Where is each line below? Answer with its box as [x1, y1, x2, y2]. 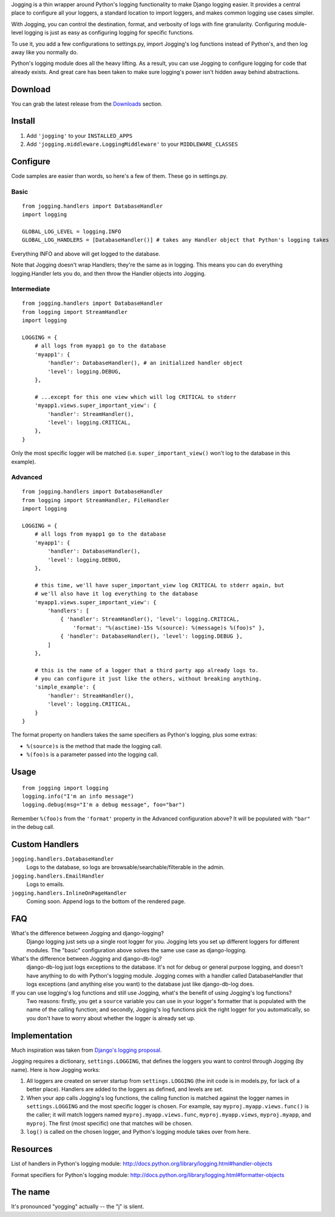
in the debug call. [11, 823, 55, 831]
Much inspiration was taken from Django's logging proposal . [11, 1046, 162, 1054]
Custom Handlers [11, 839, 79, 850]
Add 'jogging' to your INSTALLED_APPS [26, 132, 133, 139]
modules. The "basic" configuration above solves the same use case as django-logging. [26, 946, 247, 953]
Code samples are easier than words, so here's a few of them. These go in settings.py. [11, 172, 228, 179]
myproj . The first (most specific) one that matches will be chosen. [26, 1119, 193, 1127]
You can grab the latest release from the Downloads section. [11, 100, 163, 107]
